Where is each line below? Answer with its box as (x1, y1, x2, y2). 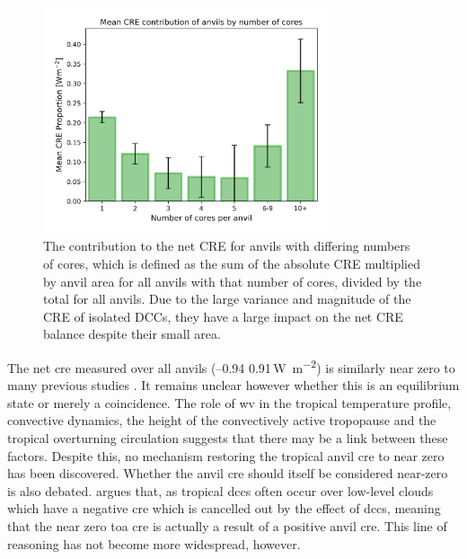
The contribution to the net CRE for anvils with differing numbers (43, 236, 410, 255)
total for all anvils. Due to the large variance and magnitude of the (43, 289, 411, 308)
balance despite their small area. (43, 324, 221, 343)
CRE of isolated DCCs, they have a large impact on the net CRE (43, 306, 403, 325)
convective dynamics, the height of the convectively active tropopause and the (7, 411, 436, 430)
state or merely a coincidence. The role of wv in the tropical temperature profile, (7, 393, 452, 412)
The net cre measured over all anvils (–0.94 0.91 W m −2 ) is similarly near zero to (7, 356, 455, 377)
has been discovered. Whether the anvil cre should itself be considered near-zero (7, 464, 448, 483)
